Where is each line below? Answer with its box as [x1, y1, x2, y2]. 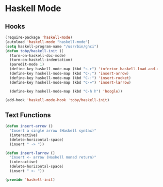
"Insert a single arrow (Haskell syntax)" [9, 128, 97, 133]
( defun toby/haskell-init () [5, 48, 64, 53]
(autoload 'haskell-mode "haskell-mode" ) [5, 39, 90, 44]
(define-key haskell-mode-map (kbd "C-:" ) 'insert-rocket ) [9, 76, 131, 80]
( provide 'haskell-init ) [5, 177, 55, 182]
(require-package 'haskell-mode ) [5, 35, 73, 40]
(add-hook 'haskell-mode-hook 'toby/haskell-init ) [5, 97, 110, 102]
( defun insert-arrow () [5, 124, 53, 129]
